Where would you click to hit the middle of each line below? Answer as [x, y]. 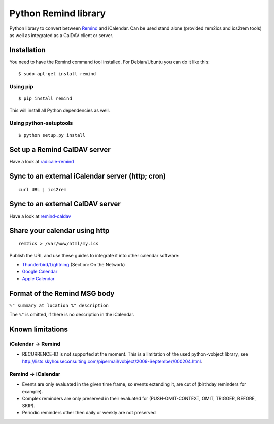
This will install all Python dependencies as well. [60, 110]
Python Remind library [58, 13]
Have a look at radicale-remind [42, 162]
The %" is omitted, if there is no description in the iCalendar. [72, 315]
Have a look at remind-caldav [40, 216]
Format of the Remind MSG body [62, 293]
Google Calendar [40, 272]
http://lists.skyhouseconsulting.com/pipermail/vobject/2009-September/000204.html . [112, 361]
